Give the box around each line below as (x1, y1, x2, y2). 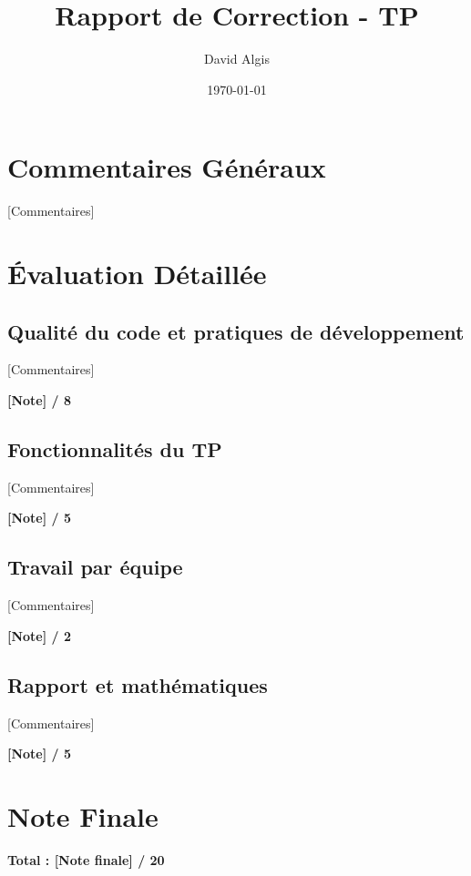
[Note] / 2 (7, 626, 72, 645)
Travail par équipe (7, 553, 183, 581)
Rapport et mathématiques (7, 670, 268, 698)
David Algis (204, 49, 270, 68)
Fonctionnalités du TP (7, 435, 222, 463)
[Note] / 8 (7, 391, 72, 410)
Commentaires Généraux (7, 148, 326, 186)
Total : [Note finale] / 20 (7, 850, 165, 869)
